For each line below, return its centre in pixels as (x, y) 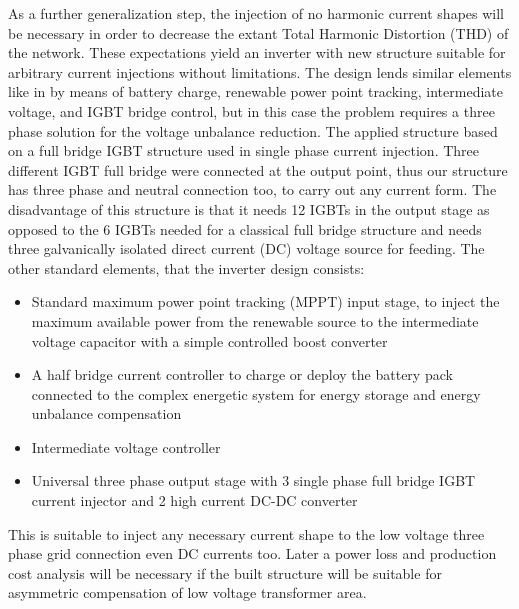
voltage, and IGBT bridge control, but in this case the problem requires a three (251, 110)
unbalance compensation (106, 413)
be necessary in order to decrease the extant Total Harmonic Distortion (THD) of (258, 32)
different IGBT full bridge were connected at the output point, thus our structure (258, 169)
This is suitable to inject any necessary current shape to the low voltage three (246, 533)
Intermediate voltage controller (126, 446)
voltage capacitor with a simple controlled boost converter (209, 340)
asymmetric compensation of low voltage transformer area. (187, 592)
